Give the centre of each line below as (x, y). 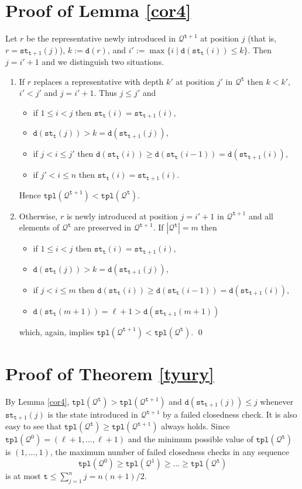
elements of (39, 227)
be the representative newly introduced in (101, 38)
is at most (23, 476)
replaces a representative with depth (99, 81)
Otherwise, (38, 216)
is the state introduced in (93, 414)
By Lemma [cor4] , (37, 402)
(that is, (262, 38)
